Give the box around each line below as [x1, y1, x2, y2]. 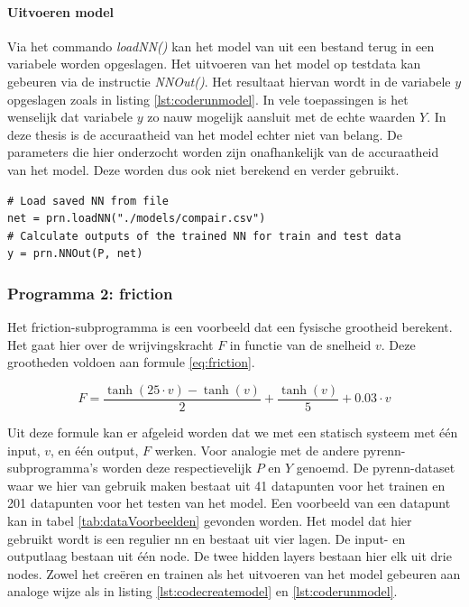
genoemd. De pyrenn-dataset [296, 458, 455, 477]
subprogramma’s [7, 458, 98, 477]
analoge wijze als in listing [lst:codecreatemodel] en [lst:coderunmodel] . [7, 582, 398, 601]
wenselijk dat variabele [7, 107, 133, 126]
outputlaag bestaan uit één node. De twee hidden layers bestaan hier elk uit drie [7, 547, 452, 566]
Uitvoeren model [7, 2, 115, 21]
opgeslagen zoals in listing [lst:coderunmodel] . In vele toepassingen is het [7, 89, 409, 108]
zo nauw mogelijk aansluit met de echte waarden [147, 107, 416, 126]
